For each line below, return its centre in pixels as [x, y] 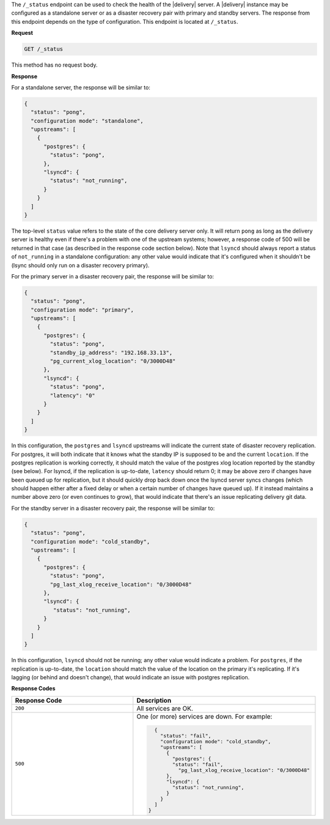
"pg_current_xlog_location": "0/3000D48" [113, 361]
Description [154, 700]
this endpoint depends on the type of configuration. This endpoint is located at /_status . [125, 21]
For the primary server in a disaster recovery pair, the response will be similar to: [112, 276]
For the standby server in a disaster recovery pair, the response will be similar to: [113, 508]
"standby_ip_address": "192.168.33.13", [111, 353]
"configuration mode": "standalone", [87, 121]
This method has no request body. [54, 65]
